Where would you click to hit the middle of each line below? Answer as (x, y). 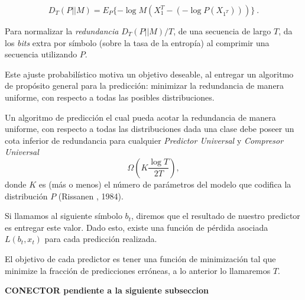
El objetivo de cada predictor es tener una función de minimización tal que (140, 258)
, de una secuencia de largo (222, 31)
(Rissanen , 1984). (91, 196)
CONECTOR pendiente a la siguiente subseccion (107, 290)
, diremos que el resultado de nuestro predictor (215, 216)
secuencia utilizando (41, 54)
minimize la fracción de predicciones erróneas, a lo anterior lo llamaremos (138, 270)
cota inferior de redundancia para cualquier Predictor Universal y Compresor (144, 140)
